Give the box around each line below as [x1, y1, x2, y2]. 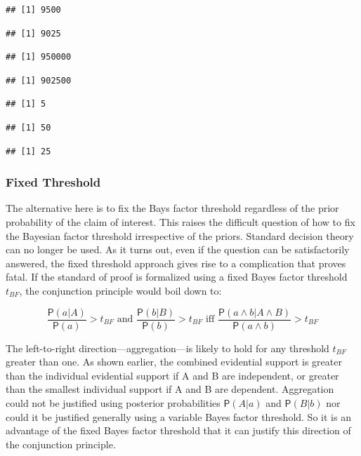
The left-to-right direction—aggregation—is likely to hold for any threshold [6, 340, 329, 355]
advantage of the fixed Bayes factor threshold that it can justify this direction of [6, 423, 351, 438]
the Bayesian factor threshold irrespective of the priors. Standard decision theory [6, 228, 354, 243]
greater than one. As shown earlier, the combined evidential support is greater [6, 354, 342, 369]
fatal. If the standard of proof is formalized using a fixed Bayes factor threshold [6, 269, 348, 284]
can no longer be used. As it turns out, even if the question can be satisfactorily [6, 242, 350, 257]
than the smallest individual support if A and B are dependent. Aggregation [6, 382, 334, 396]
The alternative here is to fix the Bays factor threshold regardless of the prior [6, 201, 339, 215]
